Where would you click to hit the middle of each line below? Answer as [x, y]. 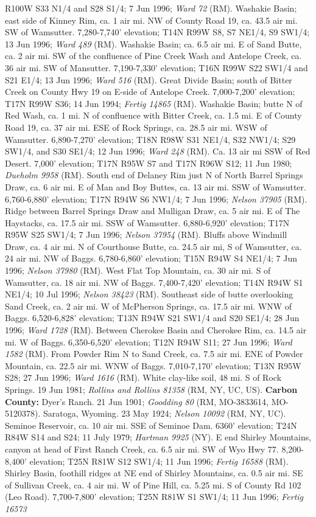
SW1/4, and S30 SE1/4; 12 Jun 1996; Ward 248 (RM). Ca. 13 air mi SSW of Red [158, 151]
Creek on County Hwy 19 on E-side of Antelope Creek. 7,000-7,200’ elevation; [150, 92]
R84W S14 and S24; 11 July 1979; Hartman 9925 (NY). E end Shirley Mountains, [158, 437]
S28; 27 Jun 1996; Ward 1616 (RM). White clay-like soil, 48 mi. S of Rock [143, 377]
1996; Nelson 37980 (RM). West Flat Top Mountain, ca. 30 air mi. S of [138, 270]
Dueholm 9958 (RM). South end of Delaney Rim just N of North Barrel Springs [154, 175]
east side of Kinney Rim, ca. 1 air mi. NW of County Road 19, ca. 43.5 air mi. [151, 20]
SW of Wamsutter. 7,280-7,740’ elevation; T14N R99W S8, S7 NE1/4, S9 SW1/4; [157, 32]
